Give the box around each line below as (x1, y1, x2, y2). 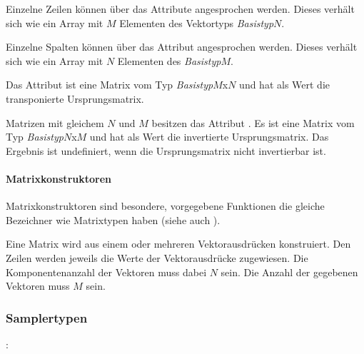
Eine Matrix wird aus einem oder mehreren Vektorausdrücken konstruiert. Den (6, 236, 351, 251)
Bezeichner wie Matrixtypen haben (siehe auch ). (6, 212, 221, 227)
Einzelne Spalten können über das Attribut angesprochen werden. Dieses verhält (6, 39, 358, 54)
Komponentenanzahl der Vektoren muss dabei (6, 264, 207, 279)
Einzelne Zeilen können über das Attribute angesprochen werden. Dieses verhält (6, 1, 355, 16)
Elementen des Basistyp (117, 53, 221, 68)
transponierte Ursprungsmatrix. (6, 91, 144, 106)
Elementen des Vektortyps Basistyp (119, 15, 274, 30)
